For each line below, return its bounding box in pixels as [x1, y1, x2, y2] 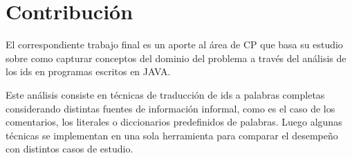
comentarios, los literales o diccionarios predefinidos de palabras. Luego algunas [6, 115, 342, 129]
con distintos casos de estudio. [6, 141, 133, 156]
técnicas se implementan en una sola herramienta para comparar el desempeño [6, 128, 338, 142]
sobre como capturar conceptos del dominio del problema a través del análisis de [6, 50, 346, 65]
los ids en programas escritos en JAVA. [6, 64, 171, 79]
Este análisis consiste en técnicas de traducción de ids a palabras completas [6, 87, 325, 101]
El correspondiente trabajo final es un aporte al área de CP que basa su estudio [6, 37, 343, 52]
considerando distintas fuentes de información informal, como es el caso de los [6, 101, 335, 115]
